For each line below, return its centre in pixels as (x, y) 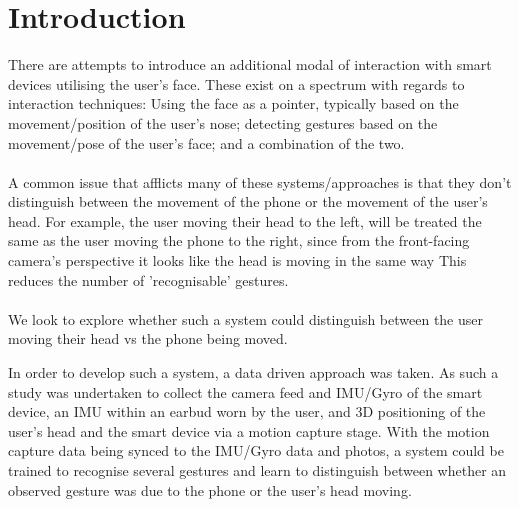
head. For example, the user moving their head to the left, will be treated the (245, 220)
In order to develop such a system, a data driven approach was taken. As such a (253, 372)
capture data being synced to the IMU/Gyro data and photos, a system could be (256, 450)
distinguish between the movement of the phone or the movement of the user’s (248, 201)
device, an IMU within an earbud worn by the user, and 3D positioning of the (247, 411)
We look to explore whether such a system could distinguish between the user (245, 318)
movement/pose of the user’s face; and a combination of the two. (206, 142)
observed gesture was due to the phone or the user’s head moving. (210, 489)
